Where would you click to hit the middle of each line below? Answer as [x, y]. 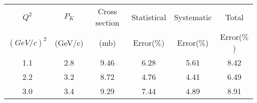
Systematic [193, 17]
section [107, 22]
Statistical [149, 17]
